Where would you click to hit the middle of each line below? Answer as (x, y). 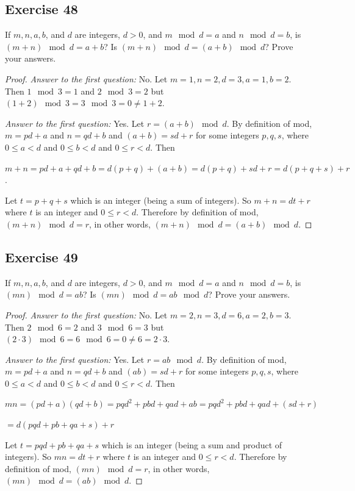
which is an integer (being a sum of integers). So (161, 200)
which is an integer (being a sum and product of (192, 444)
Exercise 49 (41, 256)
